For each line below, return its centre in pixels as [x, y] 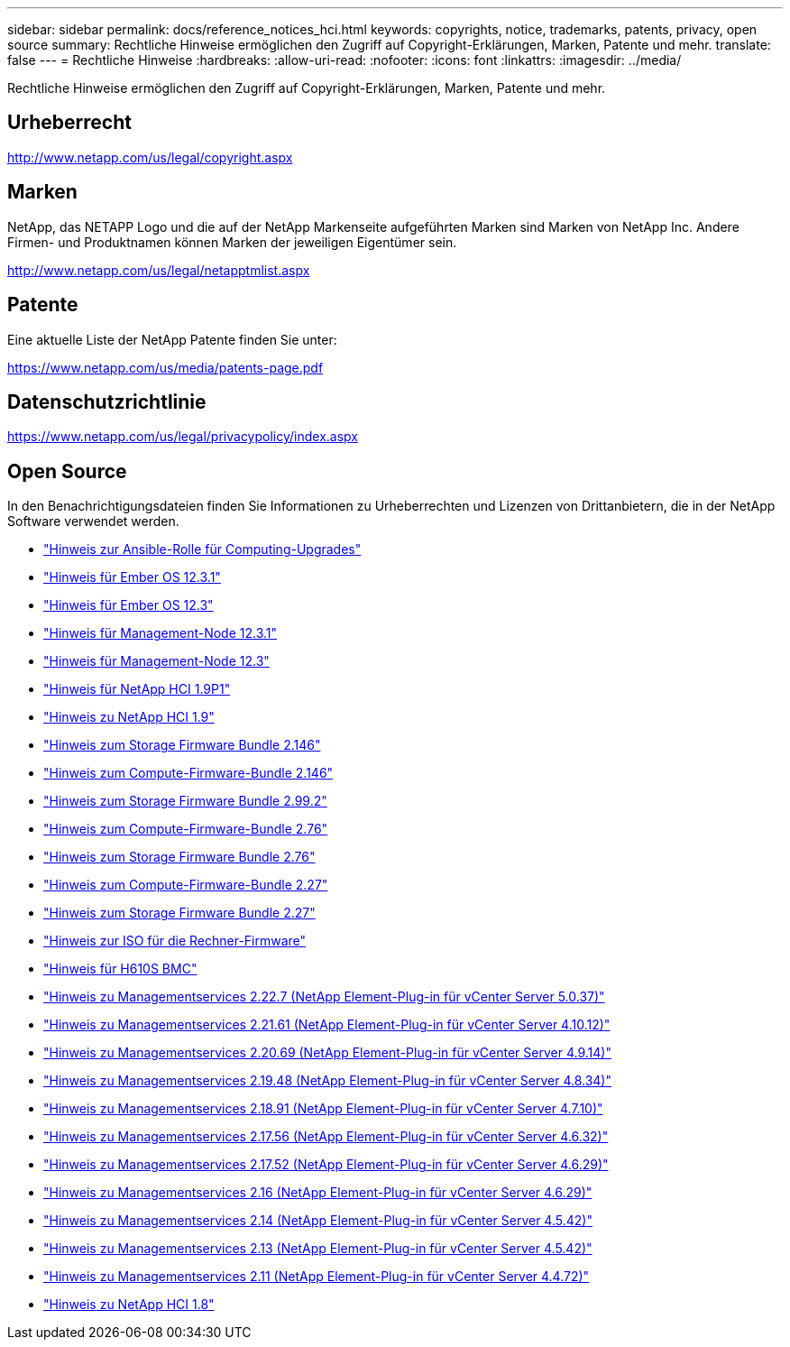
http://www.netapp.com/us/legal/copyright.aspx [150, 157]
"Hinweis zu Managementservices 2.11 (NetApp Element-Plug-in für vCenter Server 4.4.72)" [317, 1277]
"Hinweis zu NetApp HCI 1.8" [129, 1305]
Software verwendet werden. [93, 521]
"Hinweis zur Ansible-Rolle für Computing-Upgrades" [202, 549]
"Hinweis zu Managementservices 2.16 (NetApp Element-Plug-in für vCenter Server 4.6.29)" [318, 1193]
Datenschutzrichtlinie [107, 401]
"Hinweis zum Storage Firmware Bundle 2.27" [179, 913]
